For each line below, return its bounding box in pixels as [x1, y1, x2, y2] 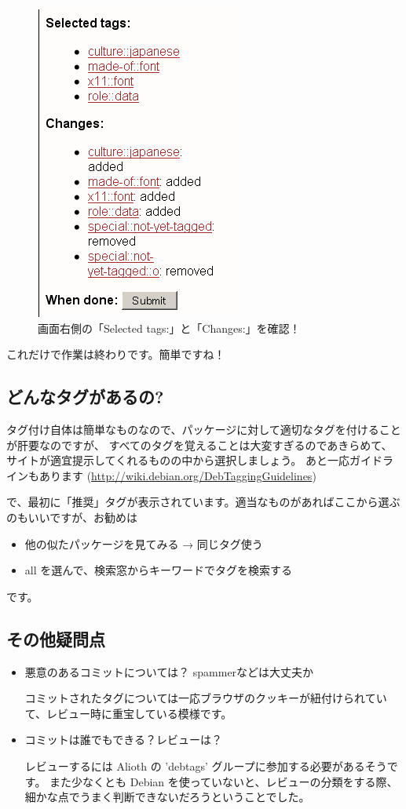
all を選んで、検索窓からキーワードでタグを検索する [24, 562, 292, 578]
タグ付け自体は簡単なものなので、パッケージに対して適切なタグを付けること [6, 421, 401, 437]
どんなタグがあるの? [6, 384, 164, 409]
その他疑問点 [6, 626, 105, 650]
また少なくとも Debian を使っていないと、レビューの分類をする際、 [49, 773, 398, 789]
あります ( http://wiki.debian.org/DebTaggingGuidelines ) [38, 467, 316, 483]
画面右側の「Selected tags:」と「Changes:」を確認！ [38, 319, 301, 336]
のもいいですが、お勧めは [6, 508, 138, 525]
